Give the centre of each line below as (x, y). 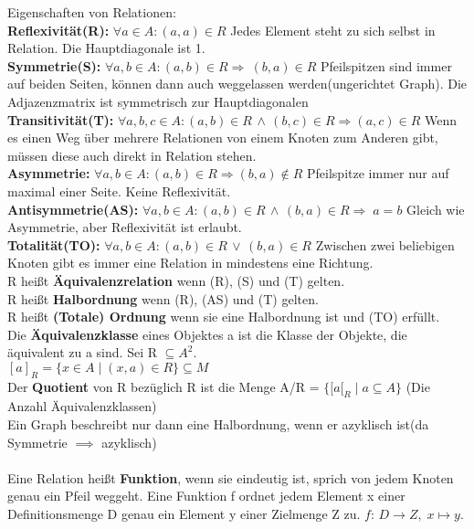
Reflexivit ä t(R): (58, 30)
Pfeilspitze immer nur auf (378, 173)
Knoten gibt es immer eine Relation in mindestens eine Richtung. (190, 263)
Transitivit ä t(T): (61, 119)
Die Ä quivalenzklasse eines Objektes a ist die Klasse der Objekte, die (207, 334)
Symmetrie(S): (54, 65)
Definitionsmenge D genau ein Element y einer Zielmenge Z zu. (184, 514)
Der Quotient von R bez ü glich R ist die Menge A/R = (163, 386)
